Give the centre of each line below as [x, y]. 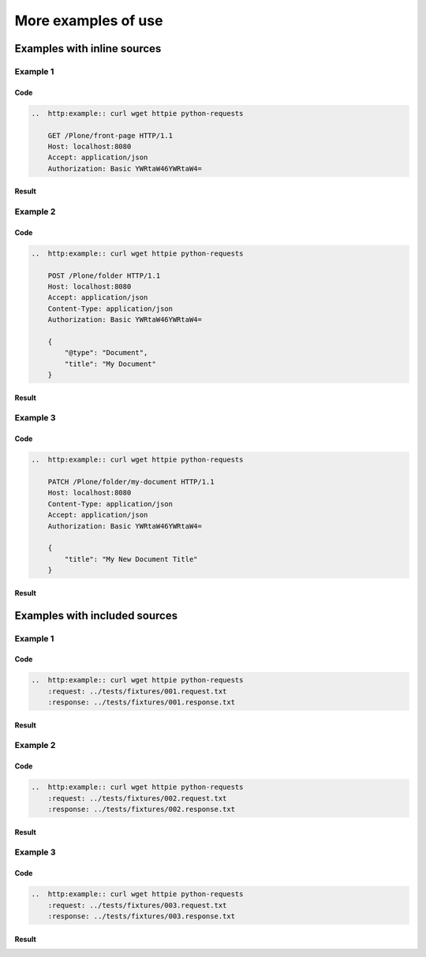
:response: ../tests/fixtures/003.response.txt [142, 916]
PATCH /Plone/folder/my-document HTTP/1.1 [131, 482]
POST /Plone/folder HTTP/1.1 [104, 275]
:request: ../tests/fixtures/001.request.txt [137, 691]
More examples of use [89, 21]
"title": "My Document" [110, 364]
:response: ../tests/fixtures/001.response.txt [142, 703]
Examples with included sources [96, 615]
